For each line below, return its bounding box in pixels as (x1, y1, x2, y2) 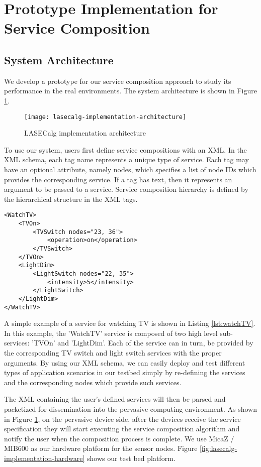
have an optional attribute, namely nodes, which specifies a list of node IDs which (4, 164, 256, 174)
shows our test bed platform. (86, 452, 176, 463)
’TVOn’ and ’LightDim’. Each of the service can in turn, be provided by (32, 337, 253, 348)
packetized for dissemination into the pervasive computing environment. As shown (4, 403, 257, 414)
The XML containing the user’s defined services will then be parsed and (4, 394, 226, 404)
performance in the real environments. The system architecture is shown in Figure (4, 85, 257, 96)
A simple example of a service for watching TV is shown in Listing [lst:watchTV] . (4, 318, 255, 328)
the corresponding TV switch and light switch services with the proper (4, 347, 222, 358)
